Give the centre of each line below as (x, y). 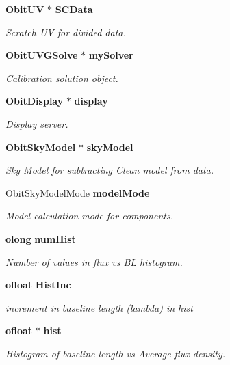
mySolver (111, 55)
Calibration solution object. (62, 78)
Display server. (37, 123)
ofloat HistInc (38, 285)
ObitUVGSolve (42, 55)
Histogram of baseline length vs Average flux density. (116, 353)
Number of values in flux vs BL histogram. (94, 261)
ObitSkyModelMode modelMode (78, 192)
